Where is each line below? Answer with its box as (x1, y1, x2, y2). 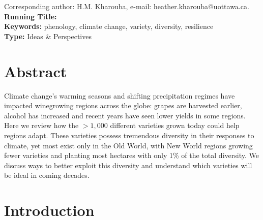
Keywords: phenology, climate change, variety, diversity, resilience (4, 21, 214, 32)
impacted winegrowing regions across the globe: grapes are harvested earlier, (4, 100, 242, 111)
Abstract (4, 60, 67, 81)
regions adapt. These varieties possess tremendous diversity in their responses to (4, 130, 254, 141)
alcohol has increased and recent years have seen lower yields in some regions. (4, 110, 246, 120)
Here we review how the (4, 120, 79, 131)
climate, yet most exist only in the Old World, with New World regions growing (4, 140, 253, 150)
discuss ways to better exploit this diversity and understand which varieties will (4, 160, 252, 170)
